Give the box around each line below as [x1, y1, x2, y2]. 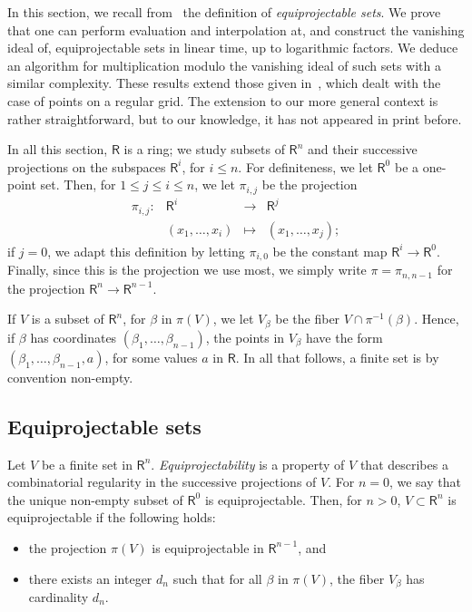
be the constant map [272, 241, 388, 260]
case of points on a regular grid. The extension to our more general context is [7, 91, 438, 110]
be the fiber [275, 309, 340, 328]
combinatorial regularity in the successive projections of [7, 472, 317, 491]
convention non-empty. [7, 367, 133, 386]
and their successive [307, 140, 418, 159]
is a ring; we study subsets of [123, 140, 285, 159]
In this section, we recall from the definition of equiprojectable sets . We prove [7, 3, 441, 21]
